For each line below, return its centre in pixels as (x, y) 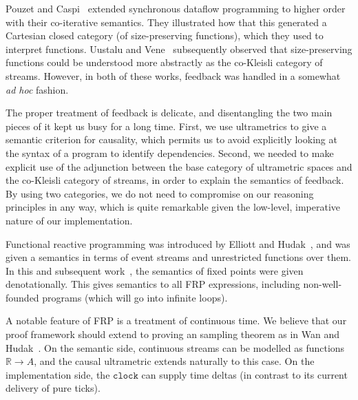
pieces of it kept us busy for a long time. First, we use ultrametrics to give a (166, 126)
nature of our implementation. (69, 220)
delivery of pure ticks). (53, 388)
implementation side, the (58, 374)
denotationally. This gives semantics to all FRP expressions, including (153, 284)
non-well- (323, 284)
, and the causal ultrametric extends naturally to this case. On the (174, 361)
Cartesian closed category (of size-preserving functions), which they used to (165, 35)
